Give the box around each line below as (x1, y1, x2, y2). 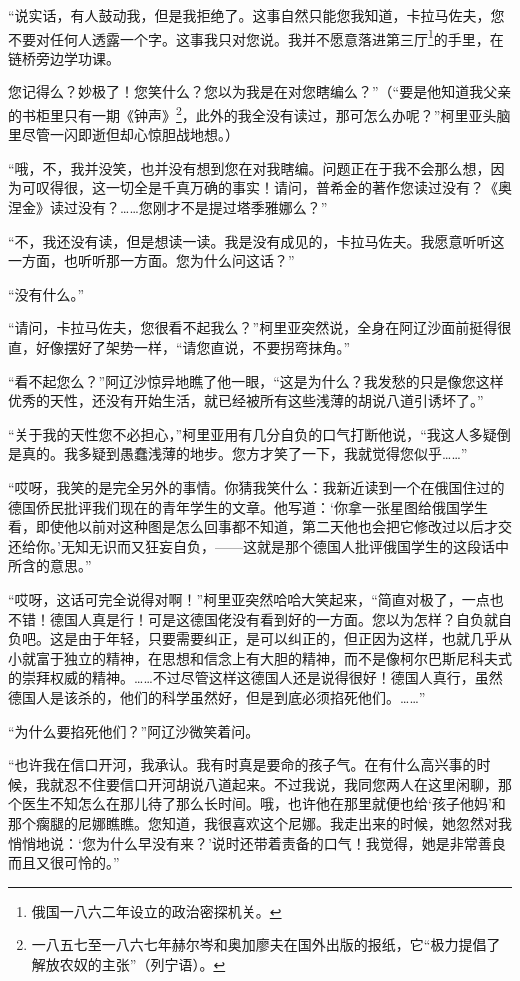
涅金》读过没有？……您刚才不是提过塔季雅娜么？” (8, 197, 328, 218)
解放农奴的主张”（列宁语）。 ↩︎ (31, 953, 226, 974)
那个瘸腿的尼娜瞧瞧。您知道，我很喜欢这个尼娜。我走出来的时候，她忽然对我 (8, 812, 512, 833)
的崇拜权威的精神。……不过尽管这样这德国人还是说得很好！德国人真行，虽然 (8, 667, 503, 688)
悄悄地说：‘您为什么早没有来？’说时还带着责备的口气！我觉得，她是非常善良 (8, 832, 506, 853)
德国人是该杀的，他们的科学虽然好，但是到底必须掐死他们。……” (8, 686, 426, 707)
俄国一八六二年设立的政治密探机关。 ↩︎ (31, 900, 282, 921)
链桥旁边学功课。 (8, 47, 120, 68)
